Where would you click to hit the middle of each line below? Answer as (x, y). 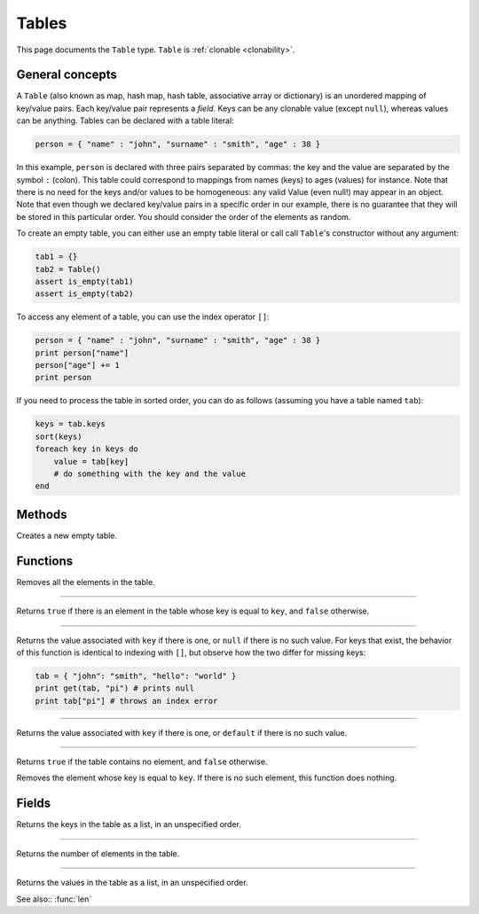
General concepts (67, 75)
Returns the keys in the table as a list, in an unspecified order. (129, 824)
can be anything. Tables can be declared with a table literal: (125, 121)
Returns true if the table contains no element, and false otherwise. (142, 762)
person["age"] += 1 (77, 365)
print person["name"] (82, 353)
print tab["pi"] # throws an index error (126, 701)
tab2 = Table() (68, 269)
